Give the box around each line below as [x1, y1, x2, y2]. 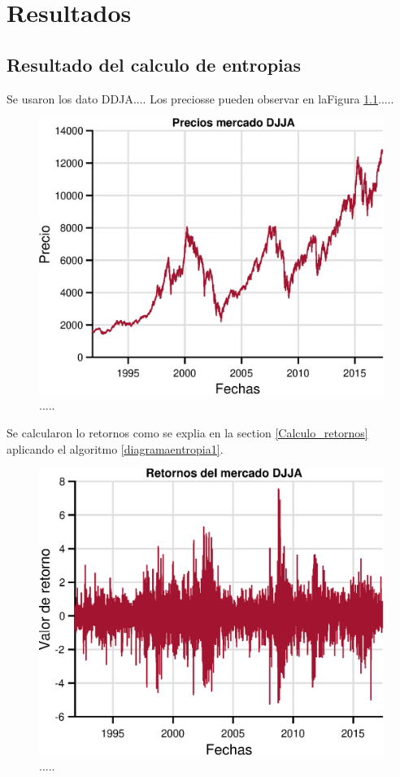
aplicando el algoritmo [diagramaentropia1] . [7, 440, 224, 457]
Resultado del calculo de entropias [7, 51, 302, 77]
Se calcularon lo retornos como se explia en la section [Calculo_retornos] [7, 424, 368, 441]
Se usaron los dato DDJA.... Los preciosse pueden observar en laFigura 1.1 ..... [7, 90, 394, 107]
